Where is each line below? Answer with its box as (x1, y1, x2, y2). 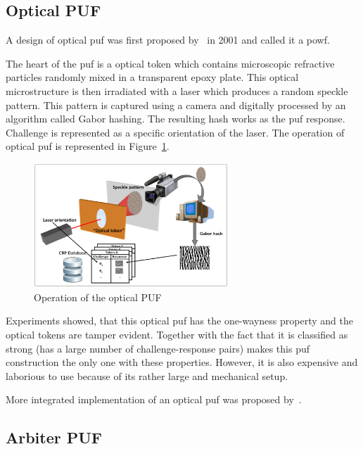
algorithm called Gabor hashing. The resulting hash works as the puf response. (6, 111, 345, 126)
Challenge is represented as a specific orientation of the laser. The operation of (6, 125, 345, 139)
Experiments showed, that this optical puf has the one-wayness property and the (6, 313, 353, 328)
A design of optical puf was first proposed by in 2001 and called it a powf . (6, 32, 330, 47)
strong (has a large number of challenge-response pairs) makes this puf (6, 341, 310, 355)
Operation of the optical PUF (34, 289, 162, 304)
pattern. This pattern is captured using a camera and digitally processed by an (6, 97, 346, 112)
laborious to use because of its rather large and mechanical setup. (6, 368, 288, 383)
